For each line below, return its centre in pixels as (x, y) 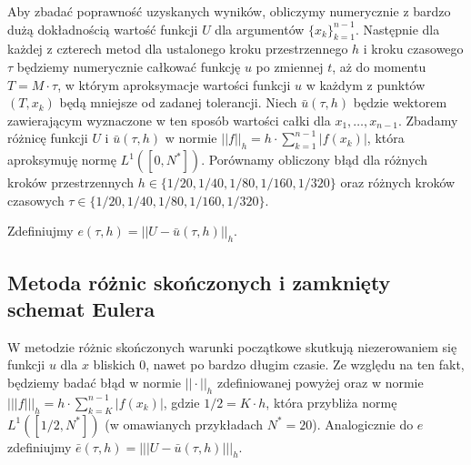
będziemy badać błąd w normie (95, 382)
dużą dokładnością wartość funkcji (103, 29)
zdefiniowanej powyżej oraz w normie (320, 382)
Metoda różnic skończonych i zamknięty (199, 282)
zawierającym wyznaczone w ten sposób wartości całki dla (169, 120)
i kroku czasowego (413, 49)
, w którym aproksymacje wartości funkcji (174, 84)
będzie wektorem (400, 102)
